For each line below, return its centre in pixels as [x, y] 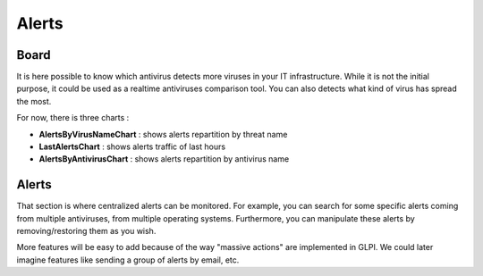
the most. [34, 101]
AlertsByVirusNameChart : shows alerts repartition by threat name [163, 134]
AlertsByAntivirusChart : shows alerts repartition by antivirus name [164, 159]
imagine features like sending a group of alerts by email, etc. [128, 260]
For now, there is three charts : [73, 118]
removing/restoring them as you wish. [86, 231]
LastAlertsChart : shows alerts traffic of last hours [132, 146]
